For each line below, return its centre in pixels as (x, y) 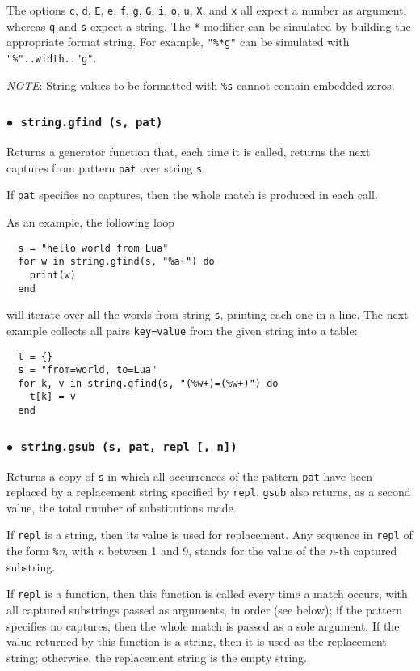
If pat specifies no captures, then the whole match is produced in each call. (192, 195)
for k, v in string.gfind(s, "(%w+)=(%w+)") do (148, 383)
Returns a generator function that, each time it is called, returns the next (189, 152)
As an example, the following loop (91, 221)
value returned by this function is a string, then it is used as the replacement (197, 641)
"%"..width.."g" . (52, 57)
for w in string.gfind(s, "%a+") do (116, 262)
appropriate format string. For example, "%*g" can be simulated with (178, 42)
